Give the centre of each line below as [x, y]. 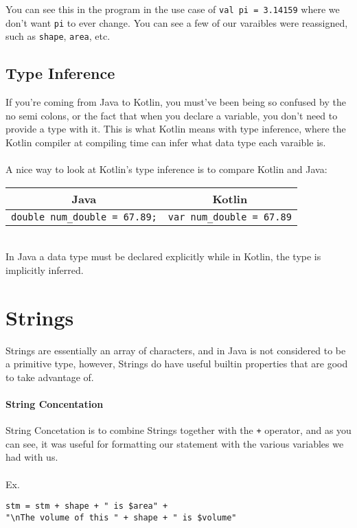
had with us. [32, 457]
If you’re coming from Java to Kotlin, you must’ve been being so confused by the [176, 102]
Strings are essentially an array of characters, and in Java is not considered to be [176, 350]
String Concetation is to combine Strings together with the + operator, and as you [178, 430]
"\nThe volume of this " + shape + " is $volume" [121, 517]
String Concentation [55, 404]
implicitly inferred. [45, 269]
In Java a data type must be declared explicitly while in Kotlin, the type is [163, 256]
